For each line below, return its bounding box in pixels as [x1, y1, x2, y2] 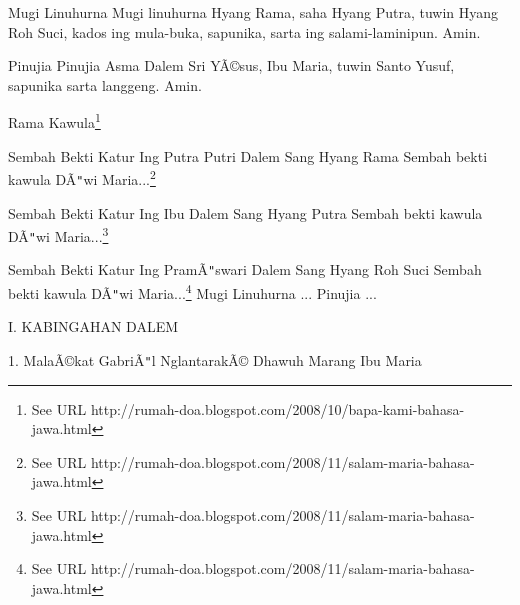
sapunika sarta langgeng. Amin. [8, 74, 202, 95]
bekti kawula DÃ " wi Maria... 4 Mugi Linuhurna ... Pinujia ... [8, 280, 377, 303]
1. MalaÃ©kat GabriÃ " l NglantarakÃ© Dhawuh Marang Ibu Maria [8, 350, 422, 370]
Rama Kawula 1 [8, 109, 101, 133]
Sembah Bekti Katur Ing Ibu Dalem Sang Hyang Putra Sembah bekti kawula [8, 202, 483, 223]
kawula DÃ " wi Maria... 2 [8, 166, 156, 189]
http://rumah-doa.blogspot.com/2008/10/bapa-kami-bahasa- [90, 398, 465, 419]
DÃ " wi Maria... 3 [8, 223, 109, 246]
